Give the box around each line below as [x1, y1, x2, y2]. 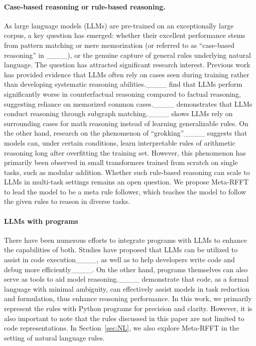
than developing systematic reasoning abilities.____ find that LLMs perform [4, 79, 243, 89]
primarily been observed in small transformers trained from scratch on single [4, 157, 238, 168]
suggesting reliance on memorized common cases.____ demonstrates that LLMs [4, 98, 253, 109]
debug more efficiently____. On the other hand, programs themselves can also [4, 264, 248, 274]
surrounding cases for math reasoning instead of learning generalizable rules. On [4, 118, 249, 128]
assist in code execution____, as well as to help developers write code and [4, 254, 235, 265]
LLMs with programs [4, 215, 78, 226]
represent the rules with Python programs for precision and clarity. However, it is [4, 303, 253, 314]
